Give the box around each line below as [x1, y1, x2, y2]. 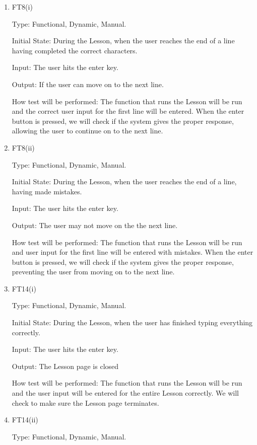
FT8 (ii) [12, 142, 35, 153]
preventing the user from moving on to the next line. [12, 266, 175, 277]
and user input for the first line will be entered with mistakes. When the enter [12, 247, 253, 257]
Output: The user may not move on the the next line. [12, 219, 178, 230]
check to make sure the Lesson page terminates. [12, 397, 159, 408]
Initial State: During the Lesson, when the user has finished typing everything [12, 317, 253, 328]
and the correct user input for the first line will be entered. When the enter [12, 106, 244, 116]
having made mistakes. [12, 186, 82, 196]
